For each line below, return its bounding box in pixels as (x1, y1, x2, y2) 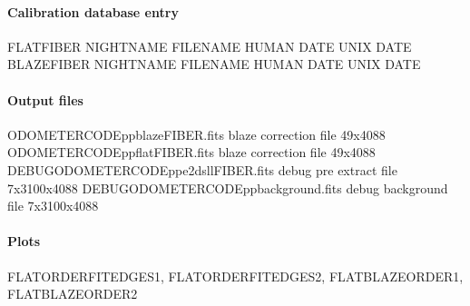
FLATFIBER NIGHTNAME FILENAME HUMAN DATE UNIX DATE (7, 36, 412, 55)
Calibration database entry (7, 2, 179, 21)
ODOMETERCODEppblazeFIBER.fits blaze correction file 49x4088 (7, 124, 386, 143)
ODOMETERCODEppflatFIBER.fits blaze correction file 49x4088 (7, 143, 376, 162)
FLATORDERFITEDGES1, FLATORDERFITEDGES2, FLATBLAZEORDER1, (7, 266, 464, 285)
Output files (7, 90, 83, 109)
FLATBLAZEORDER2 (7, 284, 138, 303)
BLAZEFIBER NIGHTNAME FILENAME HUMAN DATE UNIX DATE (7, 54, 421, 74)
